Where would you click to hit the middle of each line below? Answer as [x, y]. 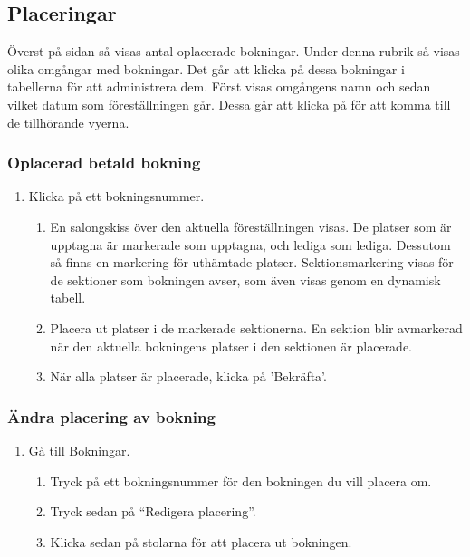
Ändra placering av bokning [111, 416]
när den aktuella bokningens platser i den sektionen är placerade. [231, 346]
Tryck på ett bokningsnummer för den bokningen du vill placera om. [241, 480]
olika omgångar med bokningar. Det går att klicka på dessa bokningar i [206, 68]
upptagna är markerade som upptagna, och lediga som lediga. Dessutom [250, 244]
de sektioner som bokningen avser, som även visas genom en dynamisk [245, 279]
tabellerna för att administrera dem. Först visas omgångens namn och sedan [219, 86]
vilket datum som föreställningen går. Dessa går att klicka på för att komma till [229, 104]
